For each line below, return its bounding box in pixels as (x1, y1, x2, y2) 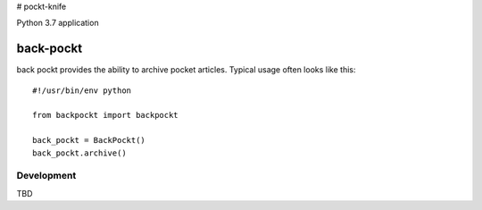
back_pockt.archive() (32, 147, 127, 158)
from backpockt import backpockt (32, 110, 179, 121)
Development (16, 170, 77, 182)
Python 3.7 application (16, 18, 99, 29)
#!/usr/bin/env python (32, 85, 132, 96)
